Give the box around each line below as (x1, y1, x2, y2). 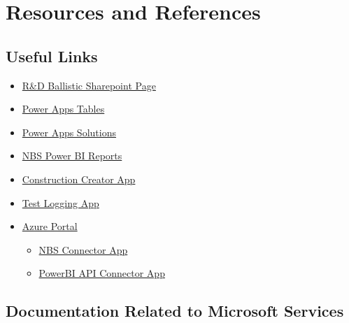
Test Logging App (22, 195, 99, 210)
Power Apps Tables (22, 101, 105, 116)
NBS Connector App (38, 242, 128, 257)
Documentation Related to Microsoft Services (6, 300, 344, 322)
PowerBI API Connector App (38, 266, 165, 280)
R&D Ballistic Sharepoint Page (22, 78, 156, 92)
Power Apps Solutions (22, 124, 116, 139)
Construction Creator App (22, 171, 136, 186)
